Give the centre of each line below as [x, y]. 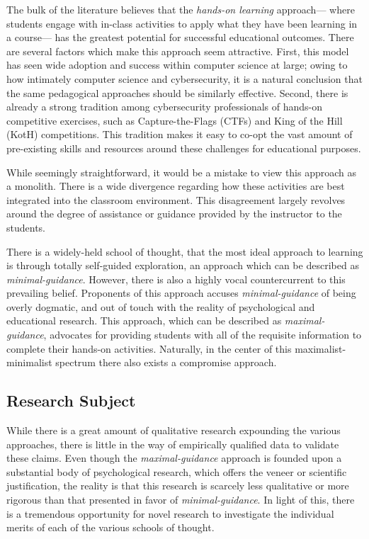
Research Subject [71, 401]
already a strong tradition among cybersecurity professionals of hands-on [165, 107]
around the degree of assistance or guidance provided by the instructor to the [174, 214]
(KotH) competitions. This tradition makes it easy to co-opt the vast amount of [180, 134]
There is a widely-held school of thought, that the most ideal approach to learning [185, 251]
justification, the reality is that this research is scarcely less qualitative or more [178, 486]
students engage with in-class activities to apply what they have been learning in [182, 23]
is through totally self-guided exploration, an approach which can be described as [183, 265]
